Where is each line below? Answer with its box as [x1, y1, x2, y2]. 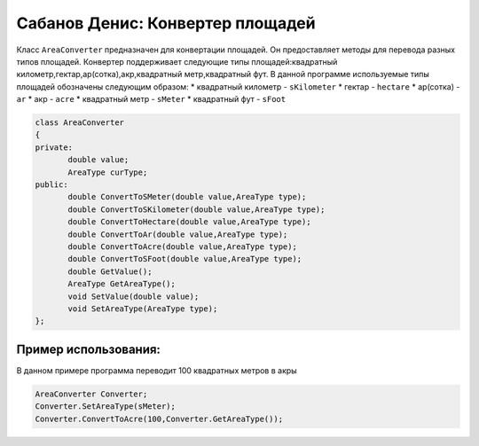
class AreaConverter [35, 118, 124, 128]
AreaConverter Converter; [35, 388, 148, 399]
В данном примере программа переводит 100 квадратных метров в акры [16, 364, 297, 376]
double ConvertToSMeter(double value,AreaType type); [67, 192, 307, 202]
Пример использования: [16, 341, 161, 356]
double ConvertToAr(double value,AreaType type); [67, 229, 288, 239]
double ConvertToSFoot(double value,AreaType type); [67, 254, 302, 264]
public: [35, 180, 68, 190]
